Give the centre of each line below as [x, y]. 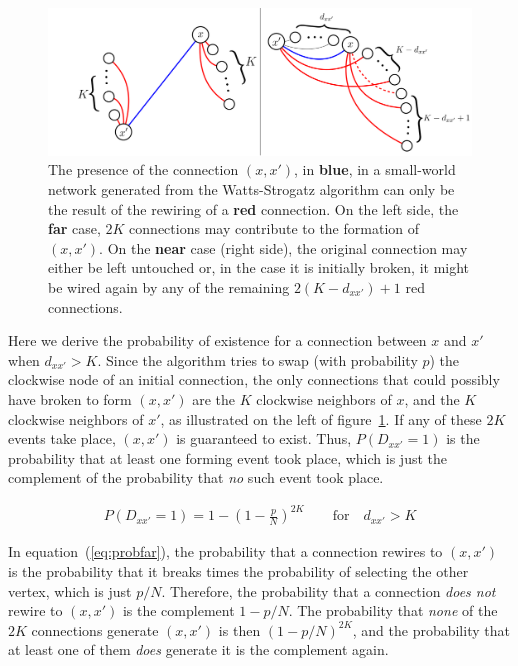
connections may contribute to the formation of [274, 228]
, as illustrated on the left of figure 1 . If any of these [321, 418]
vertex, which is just [70, 590]
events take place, [62, 438]
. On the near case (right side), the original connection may [283, 247]
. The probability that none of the [393, 610]
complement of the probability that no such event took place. [196, 477]
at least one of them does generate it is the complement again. [198, 649]
